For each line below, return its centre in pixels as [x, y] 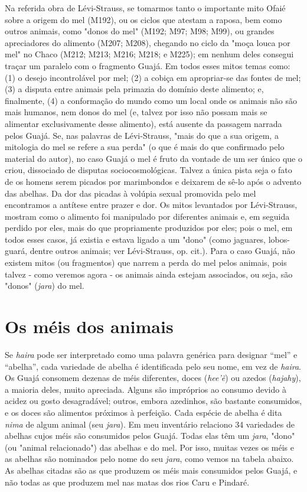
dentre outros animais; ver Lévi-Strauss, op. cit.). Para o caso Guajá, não [162, 251]
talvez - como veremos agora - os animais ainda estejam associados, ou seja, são [149, 274]
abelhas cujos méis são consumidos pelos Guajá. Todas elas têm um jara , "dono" [150, 436]
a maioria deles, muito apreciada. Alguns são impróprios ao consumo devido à [146, 389]
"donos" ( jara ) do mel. [45, 286]
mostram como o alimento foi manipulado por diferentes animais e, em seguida [147, 216]
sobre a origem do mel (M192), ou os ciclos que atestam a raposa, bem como [143, 19]
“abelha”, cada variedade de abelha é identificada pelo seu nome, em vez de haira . [153, 366]
